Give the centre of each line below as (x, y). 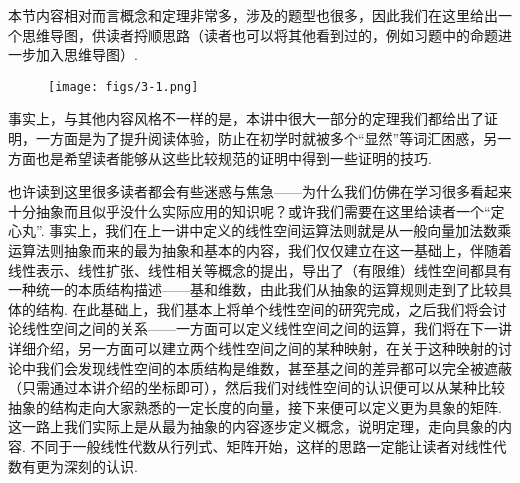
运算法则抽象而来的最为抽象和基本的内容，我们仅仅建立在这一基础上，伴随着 (260, 250)
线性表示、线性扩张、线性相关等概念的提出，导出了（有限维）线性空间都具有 (260, 269)
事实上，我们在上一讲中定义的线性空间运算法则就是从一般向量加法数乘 (280, 230)
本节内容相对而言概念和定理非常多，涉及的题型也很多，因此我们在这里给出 (253, 15)
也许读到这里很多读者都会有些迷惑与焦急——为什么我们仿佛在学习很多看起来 (260, 191)
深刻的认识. (100, 465)
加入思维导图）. (86, 54)
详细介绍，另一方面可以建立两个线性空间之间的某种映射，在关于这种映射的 (253, 347)
